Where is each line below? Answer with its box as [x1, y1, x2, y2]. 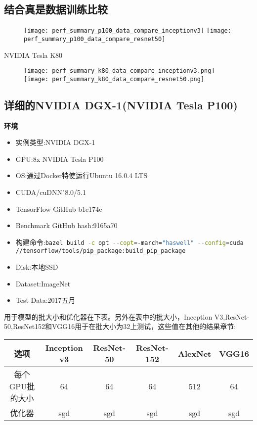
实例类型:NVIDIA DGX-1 [15, 137, 95, 147]
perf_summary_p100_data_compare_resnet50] [24, 35, 166, 43]
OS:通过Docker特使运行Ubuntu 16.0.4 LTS [15, 170, 148, 181]
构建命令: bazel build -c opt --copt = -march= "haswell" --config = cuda [15, 236, 244, 247]
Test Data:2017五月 [15, 295, 76, 305]
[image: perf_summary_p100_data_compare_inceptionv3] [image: [24, 27, 231, 35]
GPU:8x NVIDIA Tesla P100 [15, 153, 104, 164]
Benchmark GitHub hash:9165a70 [15, 220, 118, 231]
